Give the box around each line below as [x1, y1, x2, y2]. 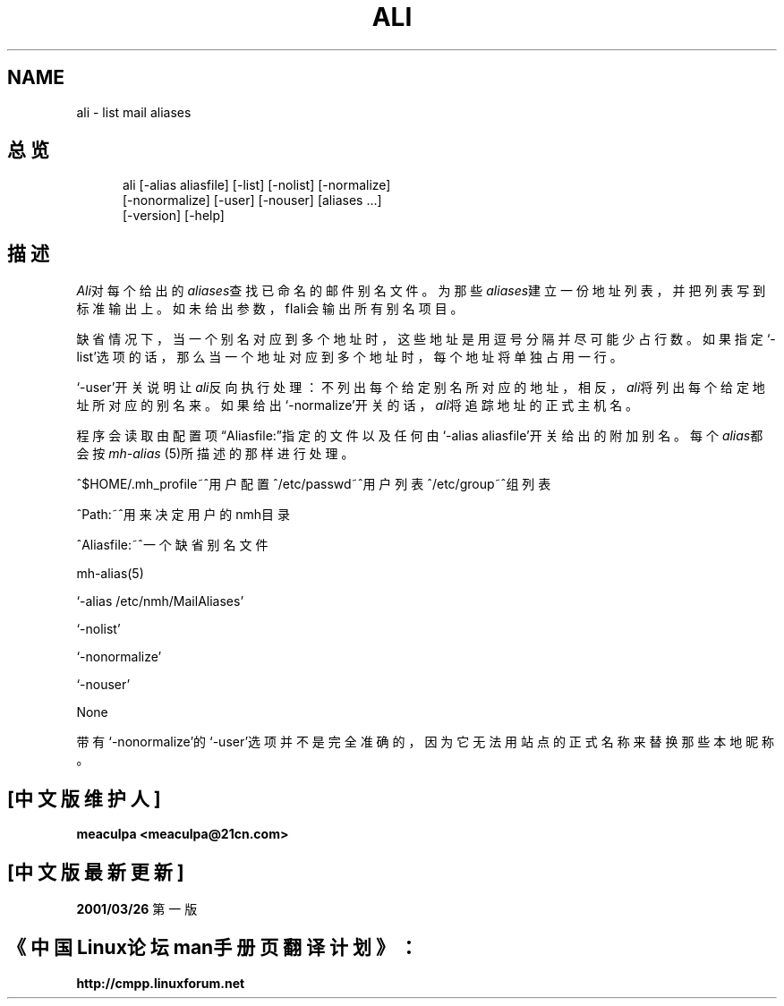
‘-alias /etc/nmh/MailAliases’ [76, 593, 244, 610]
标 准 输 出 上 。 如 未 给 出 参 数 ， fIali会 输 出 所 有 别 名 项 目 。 [76, 301, 464, 317]
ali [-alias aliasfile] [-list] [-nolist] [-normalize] [123, 177, 391, 193]
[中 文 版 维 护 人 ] [7, 787, 161, 810]
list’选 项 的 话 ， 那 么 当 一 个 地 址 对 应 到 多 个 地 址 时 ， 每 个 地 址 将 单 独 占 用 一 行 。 [76, 349, 623, 365]
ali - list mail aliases [76, 104, 192, 120]
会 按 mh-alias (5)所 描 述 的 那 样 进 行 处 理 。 [76, 446, 354, 462]
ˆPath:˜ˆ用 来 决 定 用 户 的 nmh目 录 [76, 507, 291, 523]
